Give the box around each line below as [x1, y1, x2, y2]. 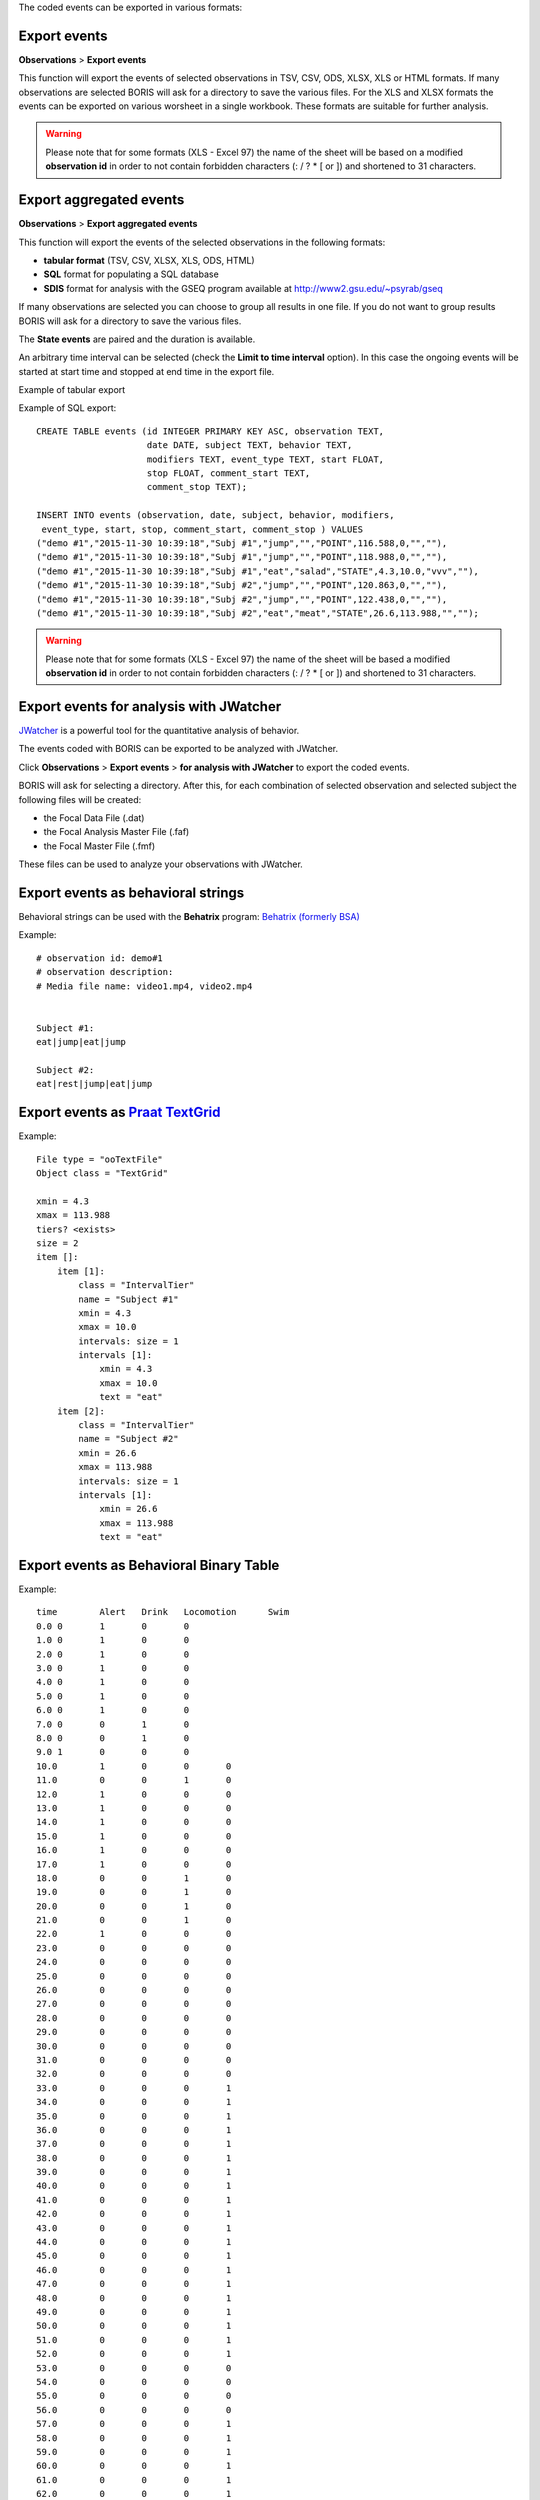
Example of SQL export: [18, 402, 117, 414]
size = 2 [36, 1237, 79, 1249]
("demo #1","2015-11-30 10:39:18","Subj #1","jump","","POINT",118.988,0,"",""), [36, 551, 448, 563]
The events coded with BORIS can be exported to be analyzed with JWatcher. [18, 743, 339, 755]
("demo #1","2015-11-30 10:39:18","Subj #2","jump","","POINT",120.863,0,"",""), [36, 580, 448, 591]
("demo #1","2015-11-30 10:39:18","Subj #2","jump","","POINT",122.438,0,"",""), [36, 593, 448, 605]
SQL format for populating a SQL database [43, 268, 219, 280]
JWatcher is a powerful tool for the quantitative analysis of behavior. [18, 725, 300, 736]
